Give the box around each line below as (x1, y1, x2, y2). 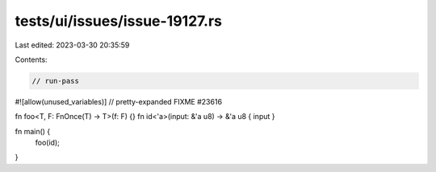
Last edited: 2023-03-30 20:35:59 (15, 40, 130, 50)
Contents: (15, 55, 48, 64)
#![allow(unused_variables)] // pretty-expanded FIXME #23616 (15, 96, 222, 106)
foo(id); (35, 137, 60, 148)
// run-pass (31, 76, 80, 85)
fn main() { (15, 126, 51, 136)
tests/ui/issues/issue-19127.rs (15, 12, 222, 30)
